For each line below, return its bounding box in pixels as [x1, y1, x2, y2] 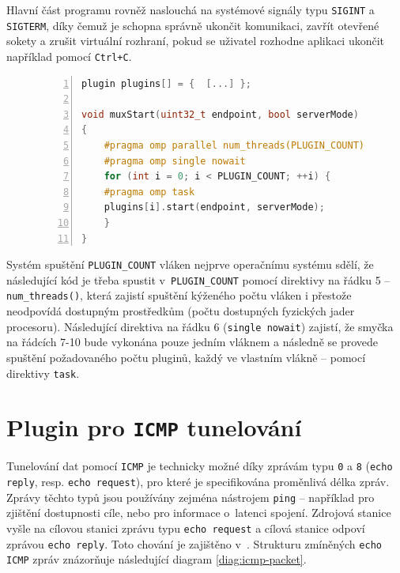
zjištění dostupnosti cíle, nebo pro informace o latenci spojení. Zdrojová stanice [6, 504, 391, 521]
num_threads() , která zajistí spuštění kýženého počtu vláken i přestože [6, 287, 352, 303]
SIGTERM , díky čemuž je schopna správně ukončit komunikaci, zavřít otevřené [6, 17, 379, 33]
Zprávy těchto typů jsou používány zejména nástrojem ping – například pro [6, 488, 375, 505]
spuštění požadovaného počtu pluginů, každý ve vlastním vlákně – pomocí [6, 349, 366, 365]
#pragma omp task [104, 186, 195, 198]
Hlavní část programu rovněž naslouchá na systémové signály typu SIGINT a [6, 2, 375, 17]
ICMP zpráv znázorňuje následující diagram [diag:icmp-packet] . [6, 551, 307, 567]
